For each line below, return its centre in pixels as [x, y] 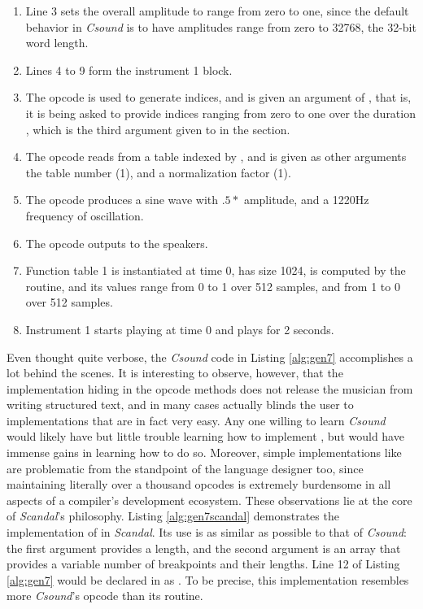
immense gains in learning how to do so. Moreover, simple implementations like [204, 452]
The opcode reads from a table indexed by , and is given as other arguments [216, 157]
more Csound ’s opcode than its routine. [105, 596]
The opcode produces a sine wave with [122, 200]
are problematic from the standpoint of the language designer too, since [185, 468]
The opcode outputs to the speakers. [117, 243]
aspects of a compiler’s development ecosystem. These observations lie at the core [209, 500]
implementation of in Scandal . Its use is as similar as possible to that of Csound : [207, 532]
